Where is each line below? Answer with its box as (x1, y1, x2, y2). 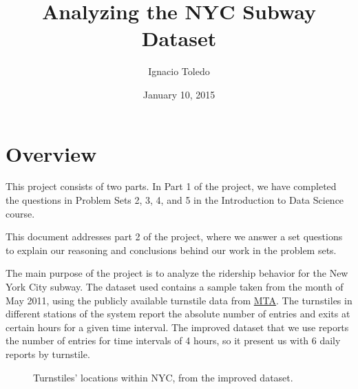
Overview (6, 139, 97, 167)
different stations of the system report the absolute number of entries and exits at (6, 306, 350, 321)
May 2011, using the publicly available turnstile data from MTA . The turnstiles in (6, 293, 352, 307)
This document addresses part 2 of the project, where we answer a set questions (6, 229, 343, 244)
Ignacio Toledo (148, 64, 210, 78)
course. (6, 206, 35, 220)
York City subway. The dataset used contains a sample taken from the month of (6, 280, 344, 293)
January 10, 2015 (143, 87, 215, 101)
